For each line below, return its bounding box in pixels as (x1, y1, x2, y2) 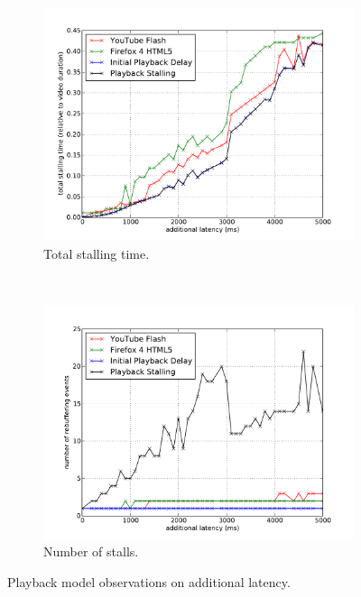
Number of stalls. (43, 542, 139, 561)
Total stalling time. (43, 243, 150, 262)
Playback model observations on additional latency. (7, 572, 291, 591)
